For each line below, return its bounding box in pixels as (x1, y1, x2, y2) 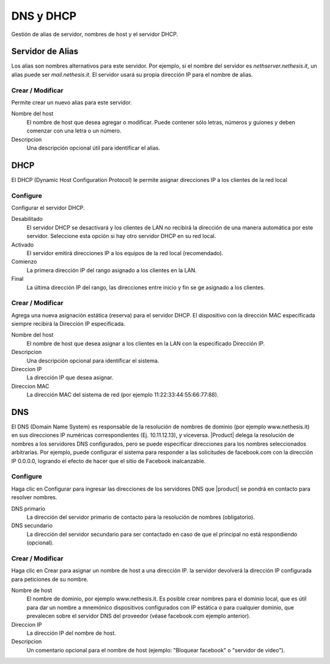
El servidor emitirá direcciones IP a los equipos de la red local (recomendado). (26, 249, 224, 256)
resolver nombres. (11, 494, 57, 501)
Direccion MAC (11, 382, 50, 390)
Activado (11, 241, 34, 248)
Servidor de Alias (11, 46, 79, 57)
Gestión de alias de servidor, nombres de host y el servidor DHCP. (11, 31, 178, 38)
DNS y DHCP (11, 9, 77, 23)
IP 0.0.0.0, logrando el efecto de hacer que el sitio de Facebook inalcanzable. (11, 457, 206, 464)
